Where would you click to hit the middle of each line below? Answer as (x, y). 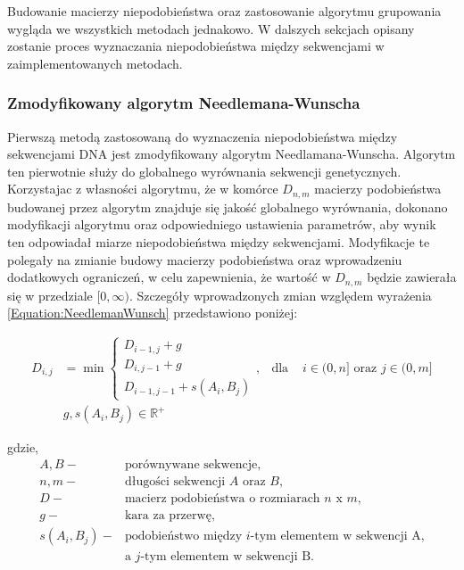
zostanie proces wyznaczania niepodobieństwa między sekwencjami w (196, 46)
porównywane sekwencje (191, 465)
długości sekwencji (175, 482)
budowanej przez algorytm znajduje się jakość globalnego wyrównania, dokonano (228, 207)
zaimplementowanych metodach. (95, 63)
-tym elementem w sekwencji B (226, 557)
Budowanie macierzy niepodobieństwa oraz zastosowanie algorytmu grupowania (224, 11)
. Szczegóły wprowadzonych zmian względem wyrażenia (281, 295)
